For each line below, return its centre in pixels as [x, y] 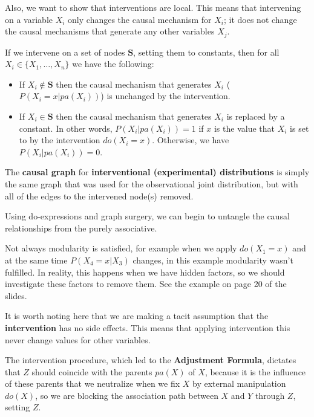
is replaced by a [256, 116]
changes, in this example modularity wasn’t [213, 260]
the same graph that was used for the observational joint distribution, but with [152, 183]
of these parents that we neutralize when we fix [93, 383]
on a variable [29, 19]
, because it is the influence [255, 371]
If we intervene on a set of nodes [65, 52]
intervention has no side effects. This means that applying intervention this [148, 327]
